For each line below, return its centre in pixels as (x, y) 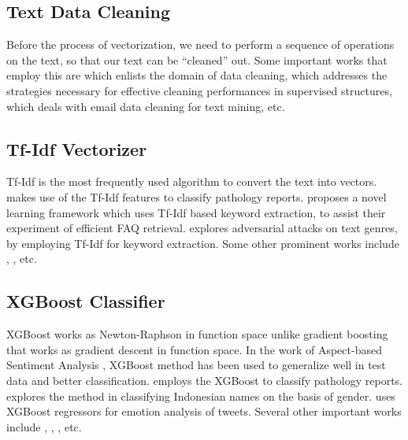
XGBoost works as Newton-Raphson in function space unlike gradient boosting (197, 334)
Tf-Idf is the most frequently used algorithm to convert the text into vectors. (192, 181)
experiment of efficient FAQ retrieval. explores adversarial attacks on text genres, (202, 228)
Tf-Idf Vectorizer (77, 148)
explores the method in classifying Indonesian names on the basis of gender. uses (201, 396)
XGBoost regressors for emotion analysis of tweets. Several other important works (204, 411)
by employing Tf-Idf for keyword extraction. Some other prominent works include (203, 243)
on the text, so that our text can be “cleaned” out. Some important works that (197, 59)
